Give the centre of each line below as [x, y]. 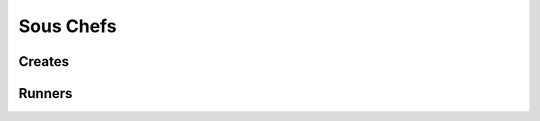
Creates [44, 61]
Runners [45, 93]
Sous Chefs [67, 26]
